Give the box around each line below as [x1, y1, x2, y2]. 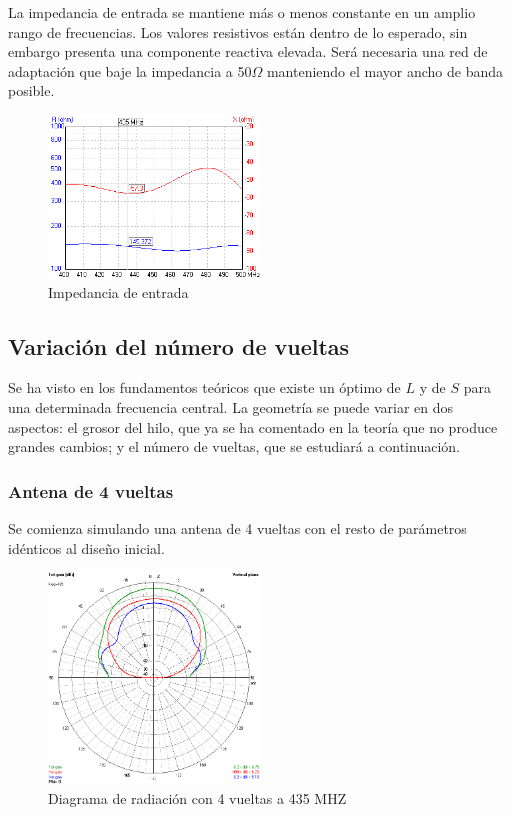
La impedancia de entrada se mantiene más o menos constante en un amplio [8, 2, 476, 22]
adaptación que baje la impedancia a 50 [8, 60, 252, 81]
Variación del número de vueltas [8, 330, 350, 361]
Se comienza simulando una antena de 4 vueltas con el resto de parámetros [8, 517, 467, 538]
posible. [8, 80, 55, 101]
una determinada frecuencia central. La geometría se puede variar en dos [8, 396, 454, 417]
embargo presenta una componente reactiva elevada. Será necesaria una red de [8, 41, 488, 62]
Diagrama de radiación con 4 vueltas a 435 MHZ [48, 787, 347, 808]
